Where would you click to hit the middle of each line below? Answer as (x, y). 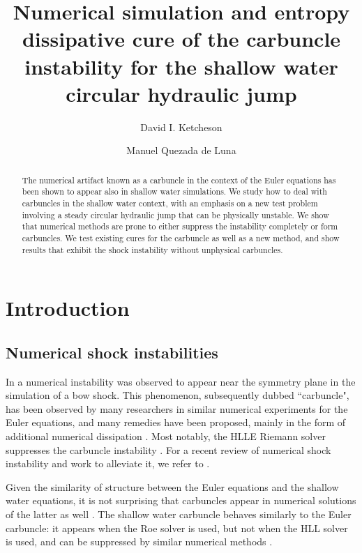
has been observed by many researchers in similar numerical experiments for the (177, 408)
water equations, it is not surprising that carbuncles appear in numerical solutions (181, 500)
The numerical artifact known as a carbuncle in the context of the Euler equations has (179, 180)
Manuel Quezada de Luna (181, 150)
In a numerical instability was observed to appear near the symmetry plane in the (181, 381)
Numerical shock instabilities (112, 352)
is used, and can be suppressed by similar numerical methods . (139, 541)
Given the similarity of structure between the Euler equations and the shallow (172, 486)
